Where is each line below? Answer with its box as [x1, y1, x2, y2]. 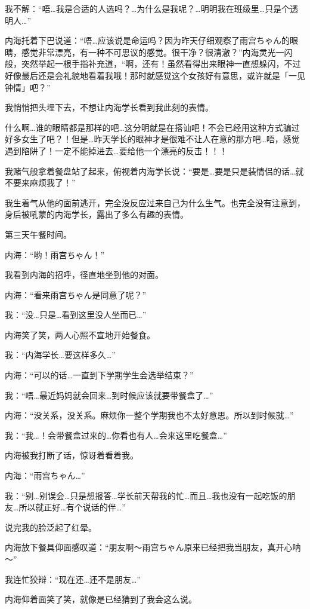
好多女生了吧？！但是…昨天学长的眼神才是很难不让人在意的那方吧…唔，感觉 [5, 133, 300, 145]
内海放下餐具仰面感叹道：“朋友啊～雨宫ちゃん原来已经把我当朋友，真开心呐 [5, 541, 301, 553]
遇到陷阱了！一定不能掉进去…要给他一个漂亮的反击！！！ [5, 144, 228, 157]
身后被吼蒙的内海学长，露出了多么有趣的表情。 [5, 208, 188, 221]
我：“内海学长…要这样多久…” [5, 348, 116, 361]
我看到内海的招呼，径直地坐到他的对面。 [5, 268, 163, 281]
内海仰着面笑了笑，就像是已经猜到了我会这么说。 [5, 593, 197, 605]
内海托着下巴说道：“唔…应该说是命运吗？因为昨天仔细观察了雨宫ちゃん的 [5, 34, 290, 47]
